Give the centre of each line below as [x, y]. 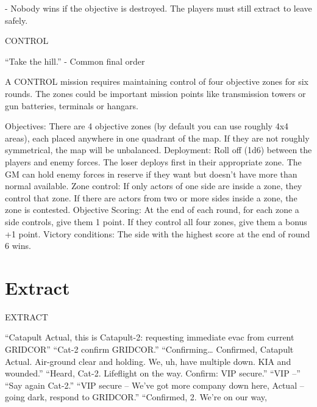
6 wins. [18, 246]
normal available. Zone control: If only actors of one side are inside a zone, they [154, 186]
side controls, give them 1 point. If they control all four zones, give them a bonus [156, 221]
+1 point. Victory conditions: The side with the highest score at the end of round [158, 233]
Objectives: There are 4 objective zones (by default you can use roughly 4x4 [147, 126]
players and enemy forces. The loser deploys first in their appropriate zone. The [153, 161]
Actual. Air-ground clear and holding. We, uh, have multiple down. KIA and [148, 361]
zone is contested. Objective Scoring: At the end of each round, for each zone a [152, 210]
